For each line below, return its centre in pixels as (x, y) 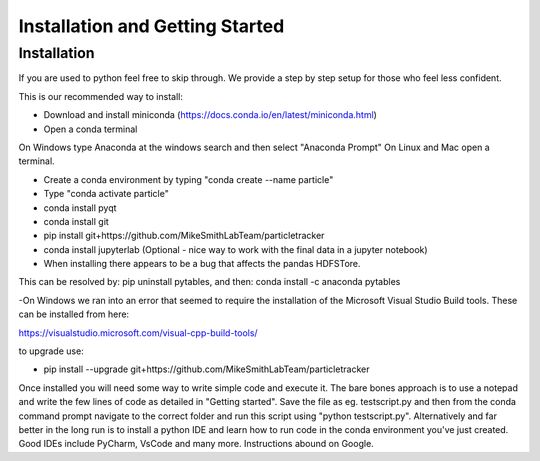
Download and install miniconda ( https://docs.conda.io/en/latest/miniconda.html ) (210, 115)
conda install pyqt (80, 207)
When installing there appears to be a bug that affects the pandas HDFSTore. (202, 264)
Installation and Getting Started (151, 26)
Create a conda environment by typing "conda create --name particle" (188, 179)
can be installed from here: (74, 314)
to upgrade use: (51, 351)
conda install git (76, 221)
